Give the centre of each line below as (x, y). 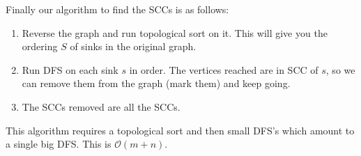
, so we (340, 69)
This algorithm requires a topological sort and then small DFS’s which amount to (180, 130)
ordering (40, 46)
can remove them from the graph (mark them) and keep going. (156, 83)
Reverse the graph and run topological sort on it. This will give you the (175, 32)
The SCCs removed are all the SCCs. (101, 106)
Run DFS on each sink (70, 69)
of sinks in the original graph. (133, 46)
